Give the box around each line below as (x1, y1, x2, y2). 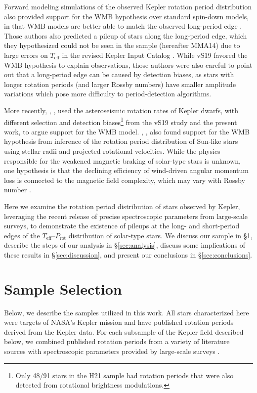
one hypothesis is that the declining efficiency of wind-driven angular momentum (4, 165, 249, 175)
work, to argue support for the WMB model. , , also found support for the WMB (4, 126, 250, 136)
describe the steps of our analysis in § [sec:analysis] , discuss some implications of (4, 240, 246, 250)
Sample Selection (4, 278, 122, 299)
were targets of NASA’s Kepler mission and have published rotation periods (4, 317, 234, 327)
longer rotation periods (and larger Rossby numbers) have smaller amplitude (4, 79, 236, 89)
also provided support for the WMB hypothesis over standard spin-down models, (4, 11, 249, 21)
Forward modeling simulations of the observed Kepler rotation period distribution (4, 1, 252, 11)
